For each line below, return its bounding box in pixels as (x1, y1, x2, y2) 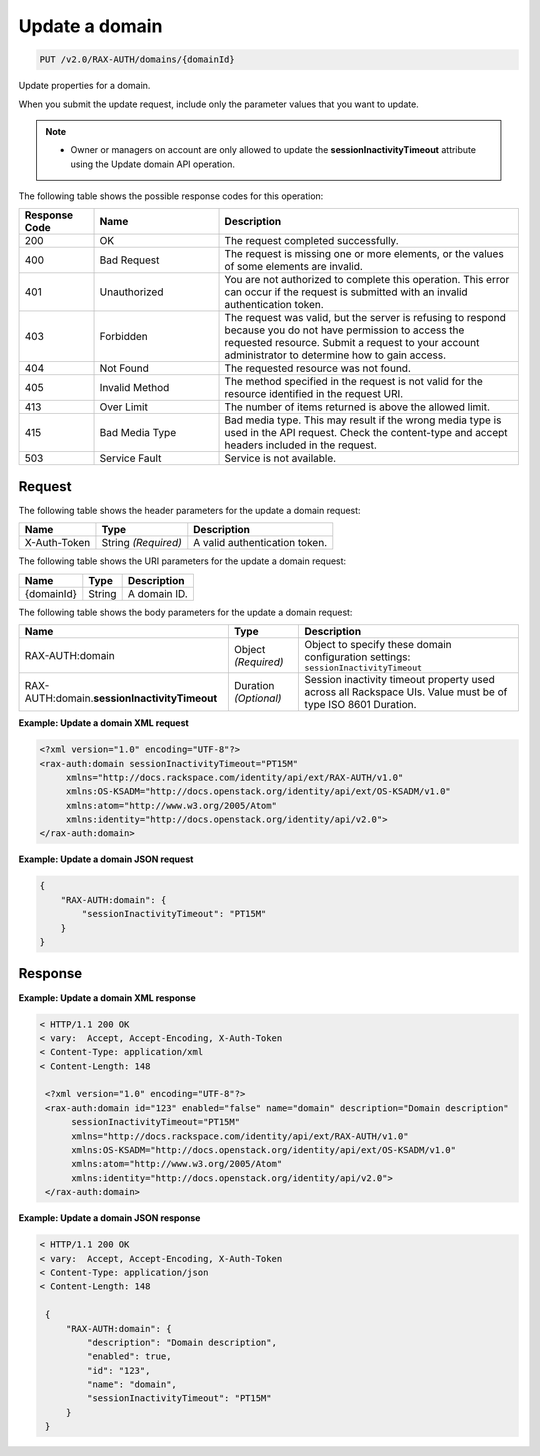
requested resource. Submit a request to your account (224, 336, 480, 350)
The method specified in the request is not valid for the (224, 375, 484, 389)
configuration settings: (304, 650, 411, 664)
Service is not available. (224, 451, 337, 465)
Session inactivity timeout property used (304, 673, 495, 687)
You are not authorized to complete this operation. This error (224, 273, 510, 287)
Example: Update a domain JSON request (18, 853, 194, 865)
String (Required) (101, 536, 182, 550)
